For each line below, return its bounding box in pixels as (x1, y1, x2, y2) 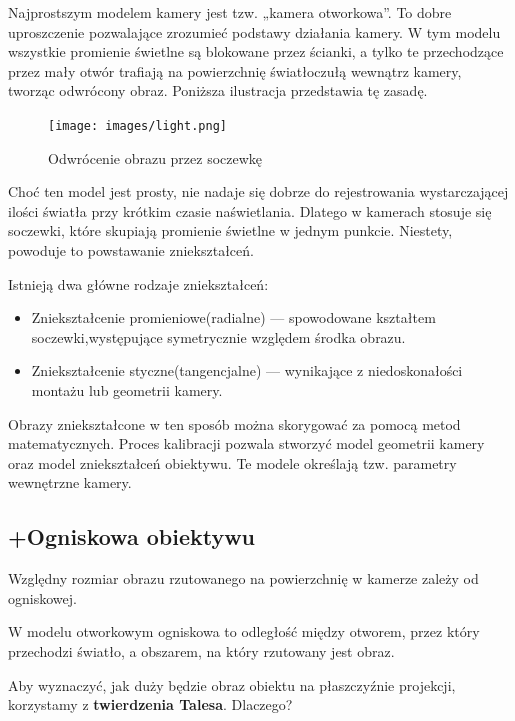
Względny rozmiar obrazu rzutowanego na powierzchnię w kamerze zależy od (8, 568, 479, 589)
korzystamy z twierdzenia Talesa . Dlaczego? (8, 694, 293, 715)
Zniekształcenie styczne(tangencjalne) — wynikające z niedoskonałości (31, 360, 463, 381)
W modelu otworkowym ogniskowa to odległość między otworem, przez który (8, 621, 480, 642)
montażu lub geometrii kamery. (31, 379, 223, 400)
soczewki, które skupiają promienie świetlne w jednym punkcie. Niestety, (8, 220, 453, 241)
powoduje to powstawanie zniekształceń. (8, 240, 254, 260)
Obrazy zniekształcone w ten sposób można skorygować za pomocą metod (8, 413, 461, 434)
